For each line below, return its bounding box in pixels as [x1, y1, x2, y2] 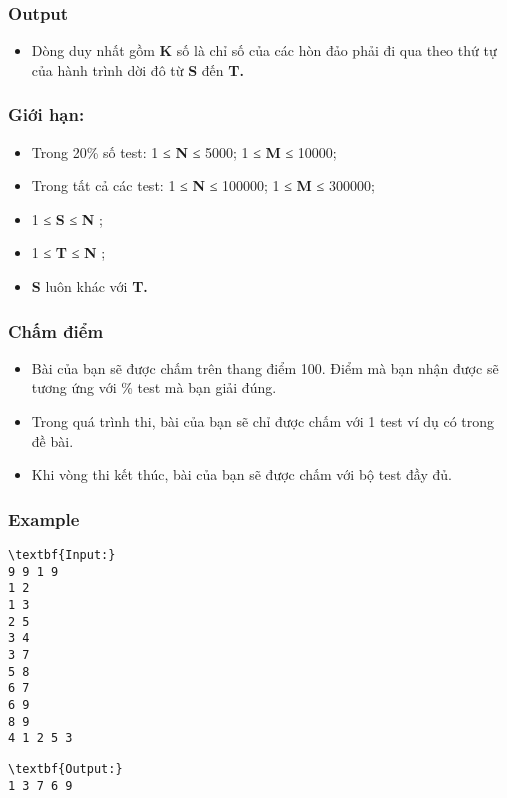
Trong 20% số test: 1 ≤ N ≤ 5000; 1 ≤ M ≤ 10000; [31, 141, 337, 162]
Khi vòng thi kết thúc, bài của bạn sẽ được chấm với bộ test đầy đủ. [31, 464, 452, 485]
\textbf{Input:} [8, 548, 116, 562]
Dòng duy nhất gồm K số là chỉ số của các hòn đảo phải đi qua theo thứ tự [31, 40, 497, 61]
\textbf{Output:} [8, 761, 123, 776]
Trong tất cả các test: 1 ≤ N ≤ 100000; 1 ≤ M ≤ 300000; [31, 175, 375, 196]
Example [8, 506, 80, 531]
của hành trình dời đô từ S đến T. [31, 59, 244, 80]
